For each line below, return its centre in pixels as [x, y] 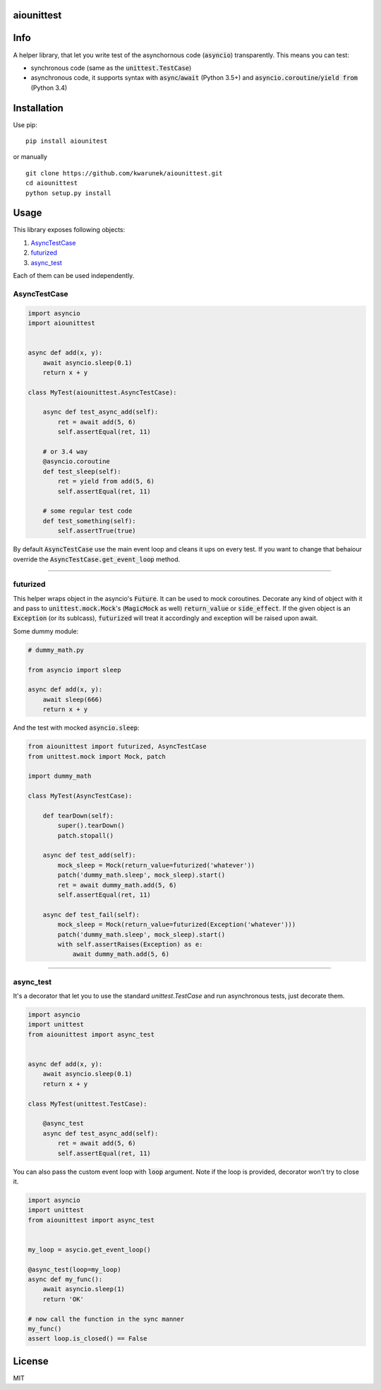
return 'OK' [64, 1299]
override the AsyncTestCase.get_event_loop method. [97, 559]
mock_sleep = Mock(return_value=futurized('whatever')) [156, 865]
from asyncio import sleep [74, 670]
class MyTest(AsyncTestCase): [80, 796]
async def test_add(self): [90, 855]
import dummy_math [60, 776]
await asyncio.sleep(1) [84, 1289]
